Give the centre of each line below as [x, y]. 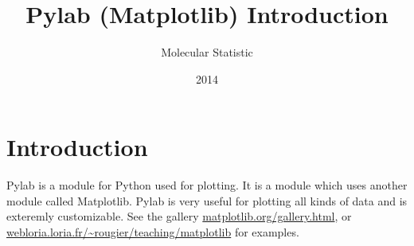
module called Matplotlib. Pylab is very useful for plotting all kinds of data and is [207, 200]
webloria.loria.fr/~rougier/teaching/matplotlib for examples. [153, 232]
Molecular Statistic [207, 52]
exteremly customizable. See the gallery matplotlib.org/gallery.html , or [179, 216]
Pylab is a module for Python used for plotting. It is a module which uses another [207, 185]
